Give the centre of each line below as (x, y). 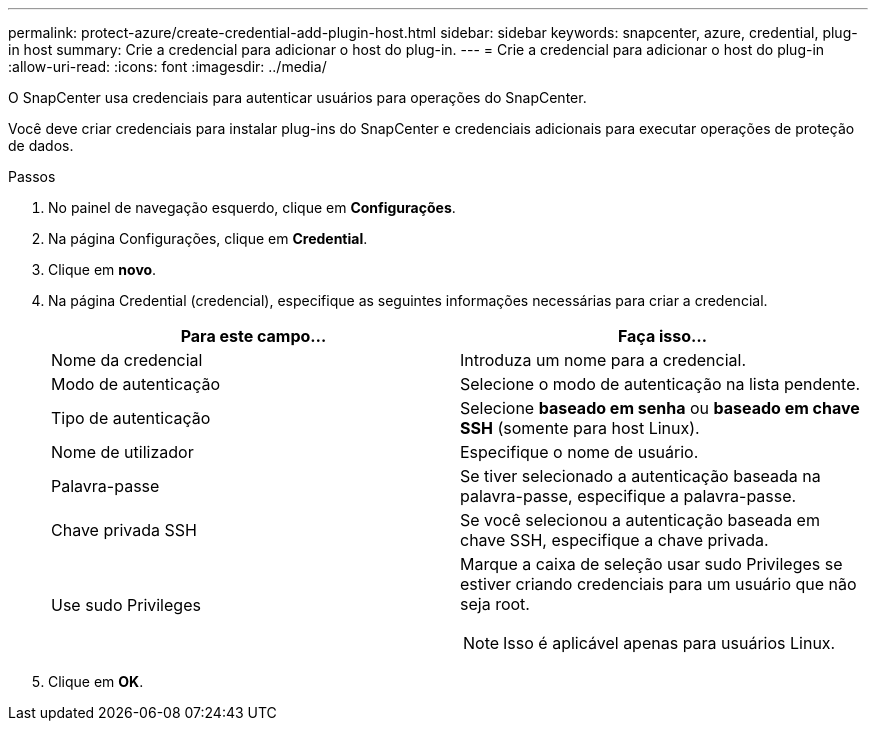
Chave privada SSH (124, 530)
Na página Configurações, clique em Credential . (208, 238)
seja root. (495, 604)
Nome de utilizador (122, 452)
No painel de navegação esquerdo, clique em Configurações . (252, 207)
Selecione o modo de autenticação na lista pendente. (660, 384)
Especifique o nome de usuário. (579, 452)
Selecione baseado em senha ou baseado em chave (660, 408)
